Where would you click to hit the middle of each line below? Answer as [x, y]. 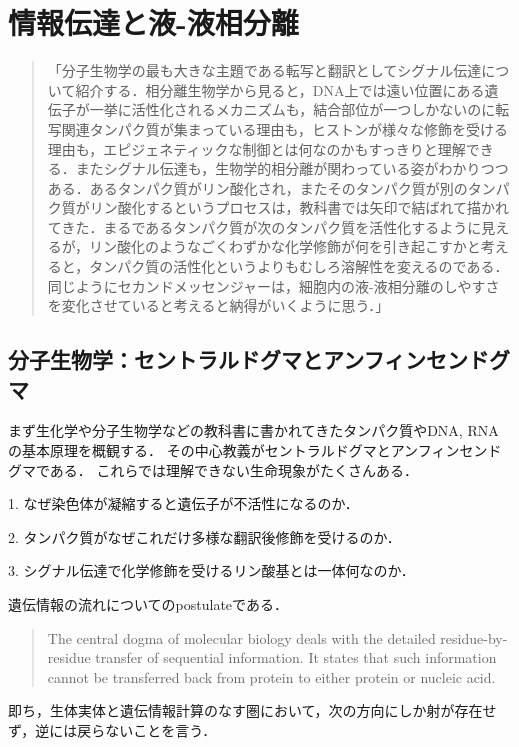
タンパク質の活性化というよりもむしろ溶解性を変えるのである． [299, 266]
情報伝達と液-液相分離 [153, 22]
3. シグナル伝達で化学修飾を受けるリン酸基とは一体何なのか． [211, 570]
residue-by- [474, 637]
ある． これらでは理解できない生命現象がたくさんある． [234, 469]
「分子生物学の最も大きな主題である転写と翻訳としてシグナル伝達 [264, 70]
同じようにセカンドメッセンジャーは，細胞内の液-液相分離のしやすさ [273, 285]
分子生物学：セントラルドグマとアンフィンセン [238, 359]
